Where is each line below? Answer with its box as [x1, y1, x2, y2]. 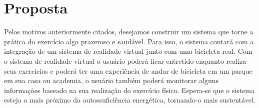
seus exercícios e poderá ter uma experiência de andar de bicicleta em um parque [4, 65, 252, 76]
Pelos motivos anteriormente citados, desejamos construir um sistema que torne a [4, 26, 253, 37]
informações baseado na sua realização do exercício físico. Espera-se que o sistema [4, 85, 255, 95]
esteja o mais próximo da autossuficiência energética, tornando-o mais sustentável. [4, 95, 255, 105]
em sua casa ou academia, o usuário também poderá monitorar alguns [4, 75, 219, 86]
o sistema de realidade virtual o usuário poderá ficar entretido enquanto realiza [4, 55, 246, 66]
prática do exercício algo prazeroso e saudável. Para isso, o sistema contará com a [4, 36, 254, 46]
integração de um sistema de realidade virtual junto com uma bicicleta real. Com [4, 46, 252, 56]
